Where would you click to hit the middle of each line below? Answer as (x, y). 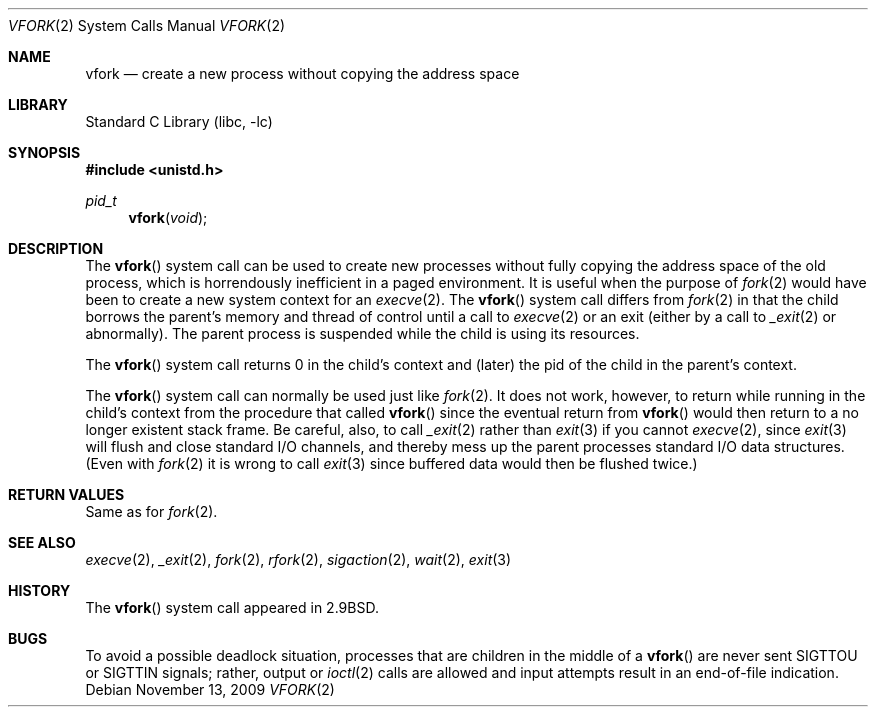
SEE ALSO (42, 542)
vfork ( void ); (168, 217)
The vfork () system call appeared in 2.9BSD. (232, 607)
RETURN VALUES (66, 494)
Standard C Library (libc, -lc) (179, 121)
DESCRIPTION (56, 248)
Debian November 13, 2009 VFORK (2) (210, 689)
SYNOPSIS (44, 152)
